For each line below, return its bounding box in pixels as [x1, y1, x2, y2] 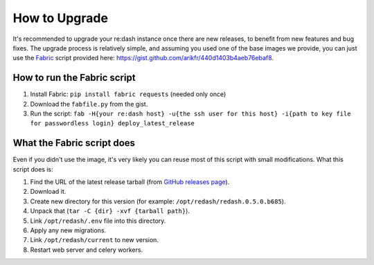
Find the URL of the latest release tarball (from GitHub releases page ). [30, 178, 230, 186]
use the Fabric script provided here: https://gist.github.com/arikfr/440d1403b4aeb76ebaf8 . [12, 54, 274, 62]
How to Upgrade [12, 10, 109, 26]
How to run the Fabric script [12, 72, 136, 84]
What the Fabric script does [12, 137, 135, 149]
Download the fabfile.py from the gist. [30, 100, 148, 108]
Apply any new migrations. [30, 226, 107, 235]
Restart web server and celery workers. [30, 246, 143, 254]
